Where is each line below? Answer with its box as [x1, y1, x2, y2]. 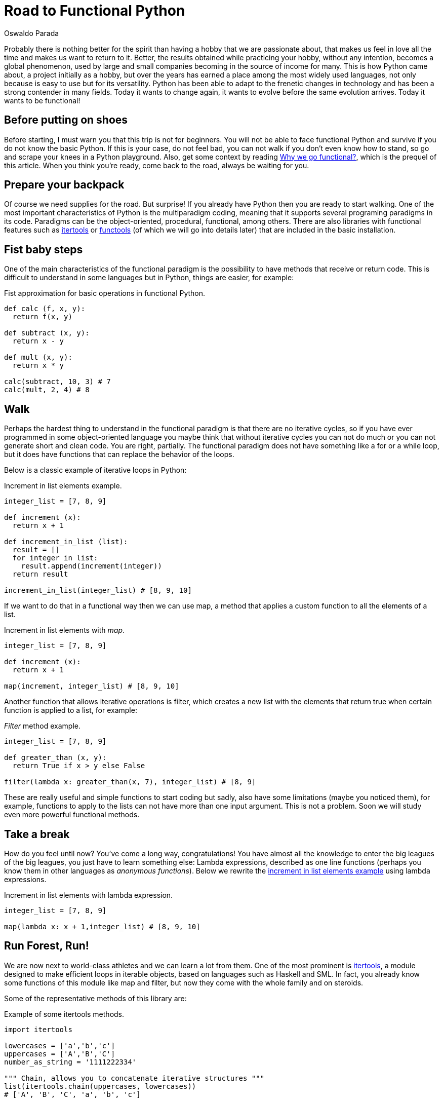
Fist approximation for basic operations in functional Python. [4, 289, 206, 298]
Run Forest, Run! [4, 939, 89, 953]
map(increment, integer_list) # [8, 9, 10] [4, 682, 179, 691]
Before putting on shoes [4, 113, 128, 127]
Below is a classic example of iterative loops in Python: [4, 466, 187, 475]
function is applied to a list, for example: [4, 706, 137, 715]
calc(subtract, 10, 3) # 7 [4, 377, 111, 386]
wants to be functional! [4, 96, 80, 105]
